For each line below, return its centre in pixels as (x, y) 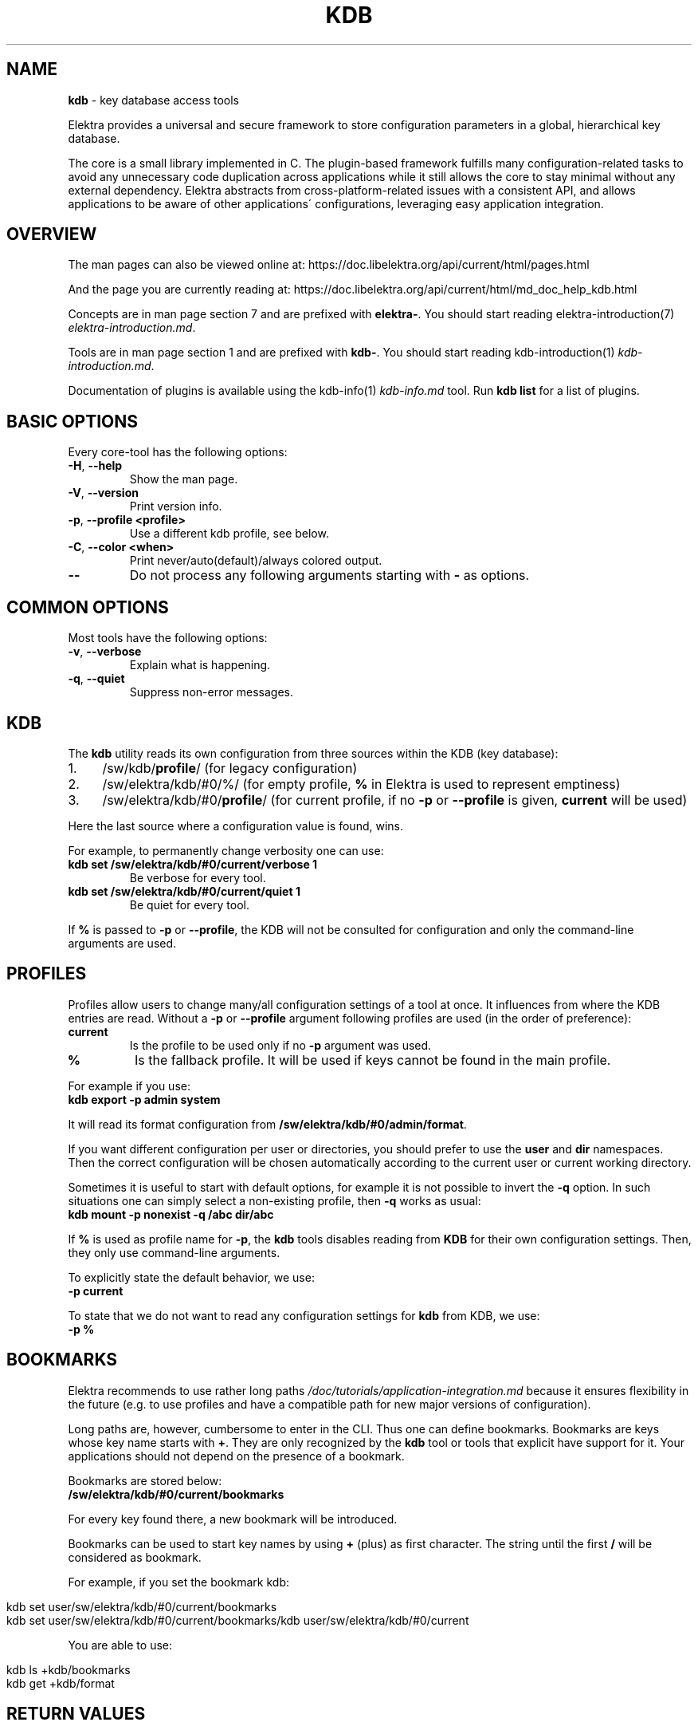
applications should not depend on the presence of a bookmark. (236, 1456)
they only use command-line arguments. (174, 1252)
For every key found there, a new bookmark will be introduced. (233, 1519)
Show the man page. (184, 479)
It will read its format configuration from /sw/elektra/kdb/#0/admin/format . (267, 1124)
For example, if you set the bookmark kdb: (178, 1582)
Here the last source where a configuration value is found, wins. (235, 826)
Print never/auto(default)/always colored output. (256, 561)
